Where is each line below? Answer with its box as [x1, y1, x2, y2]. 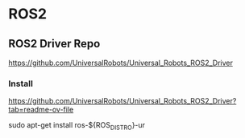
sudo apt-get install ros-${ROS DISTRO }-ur [8, 120, 146, 132]
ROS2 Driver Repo [8, 37, 101, 51]
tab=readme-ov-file [8, 105, 74, 115]
